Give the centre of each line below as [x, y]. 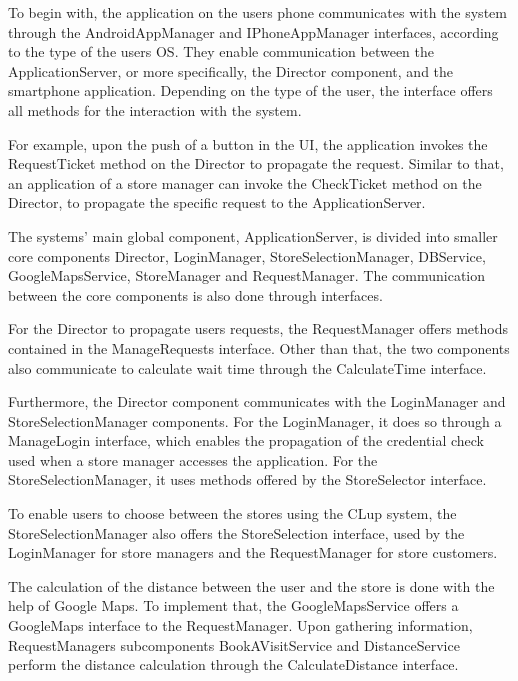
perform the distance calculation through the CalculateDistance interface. [233, 664]
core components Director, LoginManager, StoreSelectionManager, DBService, [247, 255]
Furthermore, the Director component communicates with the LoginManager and [257, 401]
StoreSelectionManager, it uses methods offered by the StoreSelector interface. [247, 479]
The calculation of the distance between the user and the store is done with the [251, 585]
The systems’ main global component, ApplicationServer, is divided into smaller [253, 235]
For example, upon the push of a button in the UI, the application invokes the [248, 143]
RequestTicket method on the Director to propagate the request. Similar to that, [256, 163]
